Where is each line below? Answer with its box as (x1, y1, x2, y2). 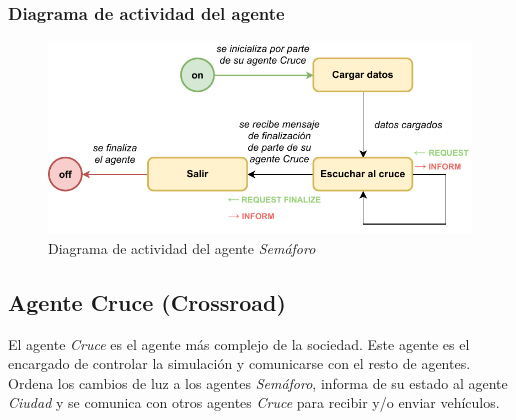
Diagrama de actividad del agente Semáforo (48, 237, 316, 258)
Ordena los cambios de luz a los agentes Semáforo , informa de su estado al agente (8, 372, 508, 393)
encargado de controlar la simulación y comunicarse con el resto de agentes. (8, 353, 471, 374)
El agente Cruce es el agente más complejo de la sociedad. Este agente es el (8, 333, 470, 354)
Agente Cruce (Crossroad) (8, 286, 286, 317)
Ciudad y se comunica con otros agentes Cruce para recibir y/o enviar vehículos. (8, 392, 500, 413)
